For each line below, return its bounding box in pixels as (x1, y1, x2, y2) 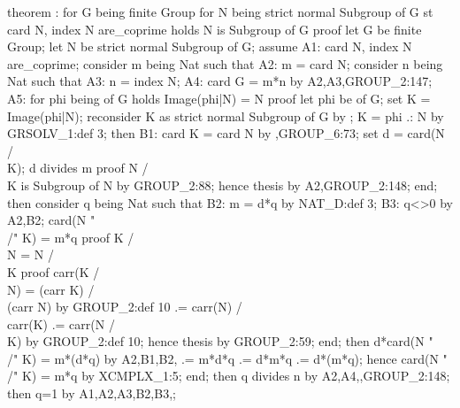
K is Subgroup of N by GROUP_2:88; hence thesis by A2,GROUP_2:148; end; (7, 175, 438, 194)
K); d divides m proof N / (7, 158, 149, 177)
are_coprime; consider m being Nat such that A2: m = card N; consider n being (7, 54, 443, 73)
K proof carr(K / (7, 262, 100, 281)
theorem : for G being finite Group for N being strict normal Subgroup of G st (7, 3, 433, 20)
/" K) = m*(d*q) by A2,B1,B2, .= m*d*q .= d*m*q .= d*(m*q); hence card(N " (7, 349, 448, 367)
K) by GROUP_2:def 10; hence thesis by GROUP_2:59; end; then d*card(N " (7, 332, 433, 350)
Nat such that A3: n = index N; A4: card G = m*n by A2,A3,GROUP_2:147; (7, 72, 433, 90)
